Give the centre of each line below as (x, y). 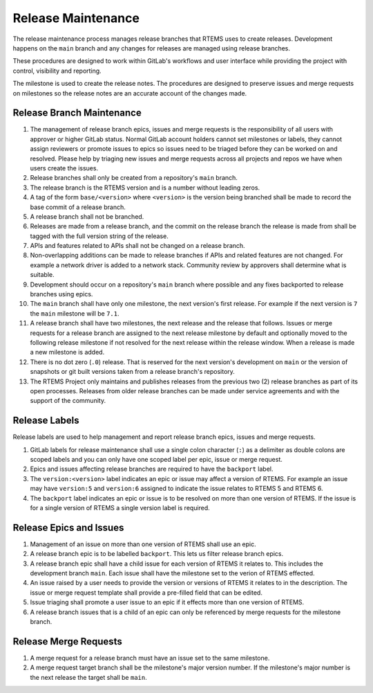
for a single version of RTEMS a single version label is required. (120, 507)
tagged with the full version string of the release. (99, 236)
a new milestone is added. (67, 352)
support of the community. (68, 401)
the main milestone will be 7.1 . (75, 313)
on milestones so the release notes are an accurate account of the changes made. (130, 93)
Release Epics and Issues (68, 527)
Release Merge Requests (67, 641)
